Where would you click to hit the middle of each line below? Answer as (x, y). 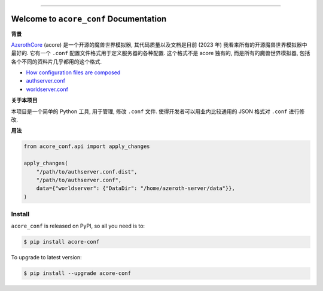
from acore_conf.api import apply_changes (87, 146)
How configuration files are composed (73, 72)
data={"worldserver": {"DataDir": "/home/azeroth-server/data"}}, (136, 188)
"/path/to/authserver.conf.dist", (87, 172)
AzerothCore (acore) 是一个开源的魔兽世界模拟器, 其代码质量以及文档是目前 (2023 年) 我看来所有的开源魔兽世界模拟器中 (159, 44)
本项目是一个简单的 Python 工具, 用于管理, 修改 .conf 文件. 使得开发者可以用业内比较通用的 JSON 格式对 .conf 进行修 (158, 111)
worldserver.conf (47, 89)
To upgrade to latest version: (46, 257)
